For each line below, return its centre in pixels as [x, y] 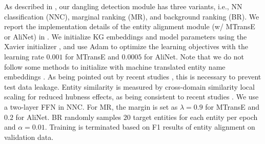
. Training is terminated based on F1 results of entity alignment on [150, 127]
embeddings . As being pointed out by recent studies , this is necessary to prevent [133, 77]
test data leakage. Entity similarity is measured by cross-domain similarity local [129, 86]
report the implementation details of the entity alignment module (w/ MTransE [130, 26]
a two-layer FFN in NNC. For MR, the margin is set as [91, 106]
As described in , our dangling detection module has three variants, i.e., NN [123, 6]
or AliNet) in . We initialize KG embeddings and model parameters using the [126, 36]
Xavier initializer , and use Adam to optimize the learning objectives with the [126, 46]
